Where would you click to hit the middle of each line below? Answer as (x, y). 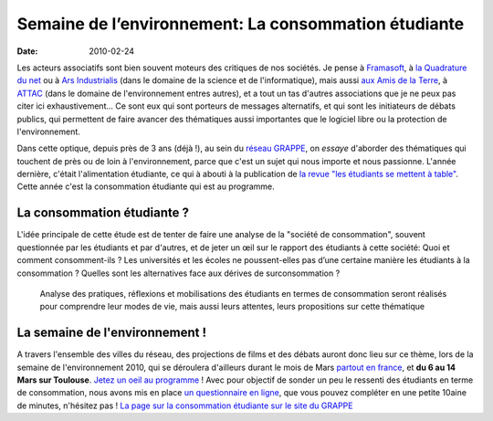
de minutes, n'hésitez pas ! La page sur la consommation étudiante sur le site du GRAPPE (185, 405)
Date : (27, 51)
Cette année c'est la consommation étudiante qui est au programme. (146, 186)
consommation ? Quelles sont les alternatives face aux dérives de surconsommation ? (178, 273)
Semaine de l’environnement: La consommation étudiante (241, 24)
